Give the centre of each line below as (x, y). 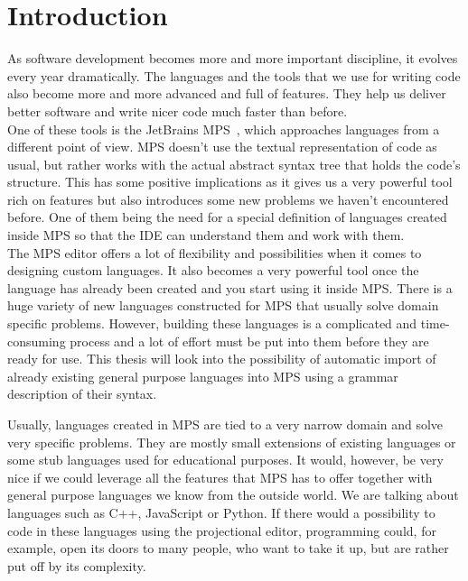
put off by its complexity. (77, 565)
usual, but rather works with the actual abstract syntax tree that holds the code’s (234, 164)
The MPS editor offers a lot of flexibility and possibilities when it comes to (215, 252)
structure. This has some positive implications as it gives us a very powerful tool (230, 182)
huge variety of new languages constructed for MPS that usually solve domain (223, 305)
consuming (37, 341)
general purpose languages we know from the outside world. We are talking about (233, 495)
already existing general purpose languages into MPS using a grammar (203, 376)
